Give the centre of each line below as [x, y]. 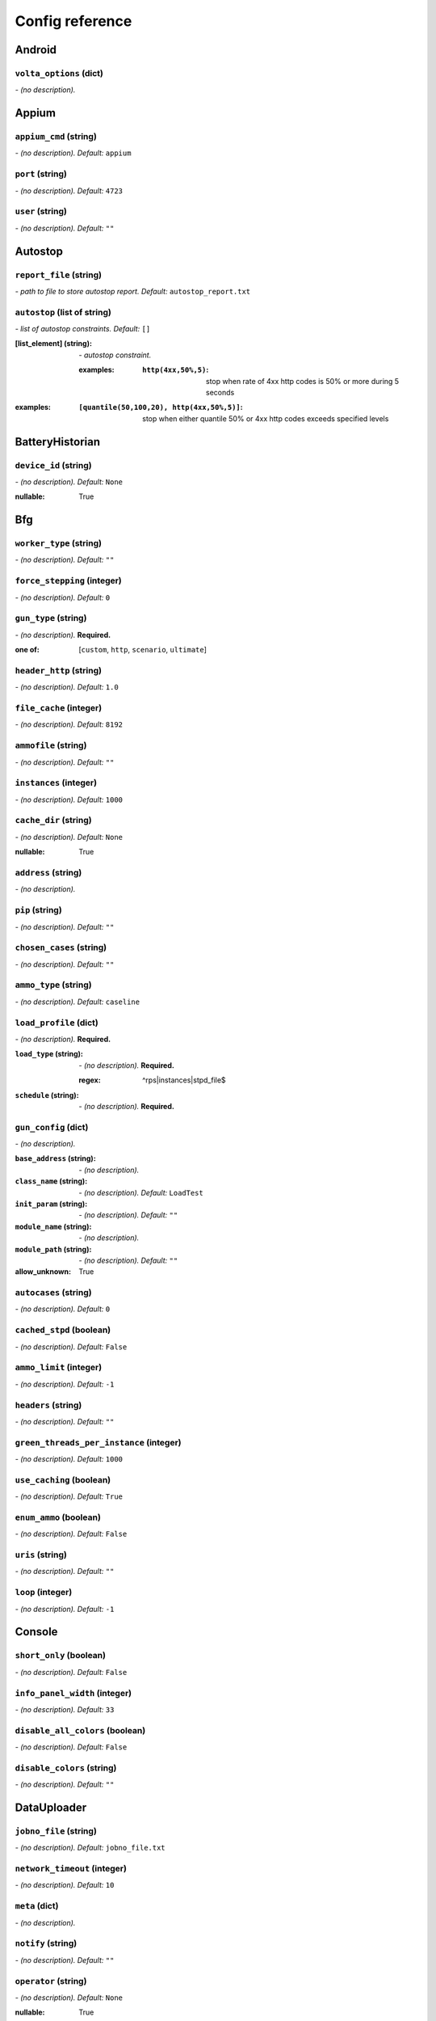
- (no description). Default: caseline [78, 1002]
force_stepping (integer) [69, 580]
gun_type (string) [51, 618]
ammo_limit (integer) [59, 1368]
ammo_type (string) [53, 985]
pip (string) [38, 910]
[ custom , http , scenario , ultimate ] [143, 650]
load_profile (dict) [57, 1023]
